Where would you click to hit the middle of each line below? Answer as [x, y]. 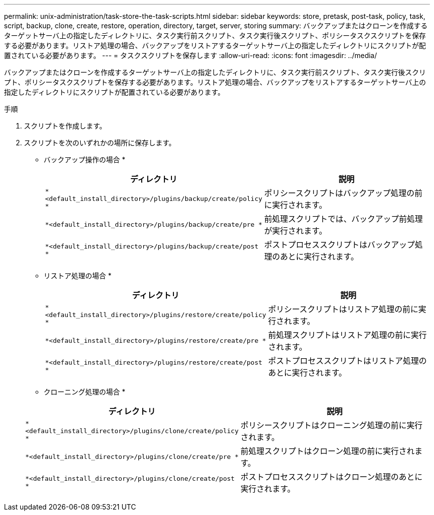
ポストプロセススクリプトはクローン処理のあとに [331, 477]
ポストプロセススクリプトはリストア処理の [348, 361]
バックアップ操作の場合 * [84, 160]
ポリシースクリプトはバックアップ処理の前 [343, 193]
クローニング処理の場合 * [84, 392]
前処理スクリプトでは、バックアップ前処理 [344, 219]
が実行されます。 [296, 231]
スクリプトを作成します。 [65, 126]
